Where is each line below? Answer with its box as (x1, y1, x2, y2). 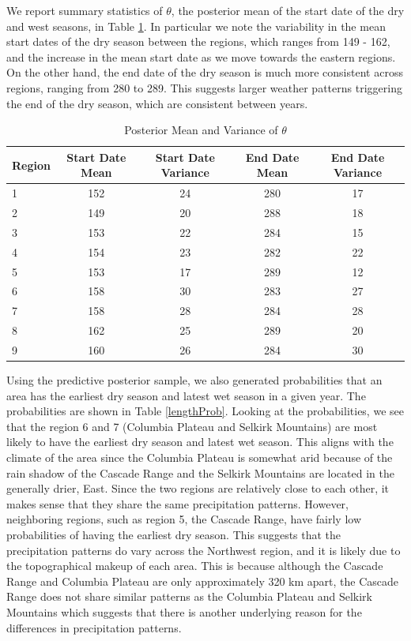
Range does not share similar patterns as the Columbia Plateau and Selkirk (6, 588, 372, 605)
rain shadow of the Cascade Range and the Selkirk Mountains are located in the (6, 464, 394, 481)
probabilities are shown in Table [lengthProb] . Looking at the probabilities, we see (6, 403, 404, 419)
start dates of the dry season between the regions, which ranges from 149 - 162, (6, 33, 390, 50)
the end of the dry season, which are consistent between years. (6, 95, 308, 111)
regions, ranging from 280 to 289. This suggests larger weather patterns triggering (6, 79, 402, 96)
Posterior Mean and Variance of (124, 122, 278, 138)
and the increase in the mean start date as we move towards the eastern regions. (6, 48, 396, 65)
